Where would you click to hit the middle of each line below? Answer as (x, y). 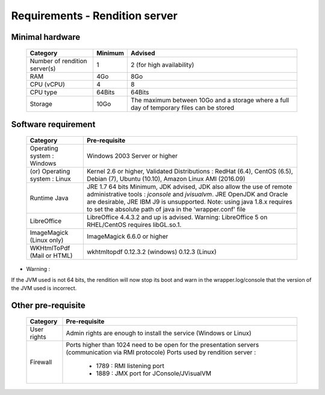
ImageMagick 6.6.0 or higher (127, 236)
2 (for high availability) (162, 64)
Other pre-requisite (48, 306)
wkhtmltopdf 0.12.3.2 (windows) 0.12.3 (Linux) (151, 252)
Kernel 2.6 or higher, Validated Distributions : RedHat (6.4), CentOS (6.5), (190, 171)
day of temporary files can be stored (182, 107)
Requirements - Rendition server (94, 16)
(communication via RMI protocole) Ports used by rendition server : (161, 352)
